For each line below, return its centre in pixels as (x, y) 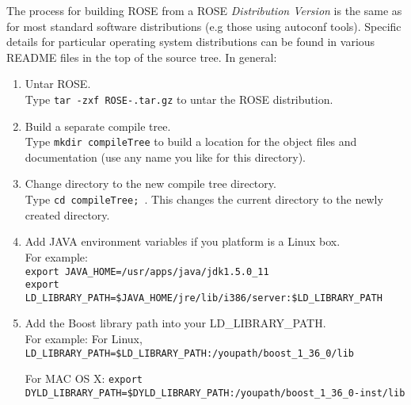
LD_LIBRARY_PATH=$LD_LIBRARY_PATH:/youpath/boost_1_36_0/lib (190, 353)
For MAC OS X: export (84, 378)
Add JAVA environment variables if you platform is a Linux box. (183, 241)
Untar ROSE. (58, 84)
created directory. (67, 214)
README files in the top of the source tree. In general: (142, 57)
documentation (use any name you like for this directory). (165, 157)
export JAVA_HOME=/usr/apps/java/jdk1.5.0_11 (147, 271)
